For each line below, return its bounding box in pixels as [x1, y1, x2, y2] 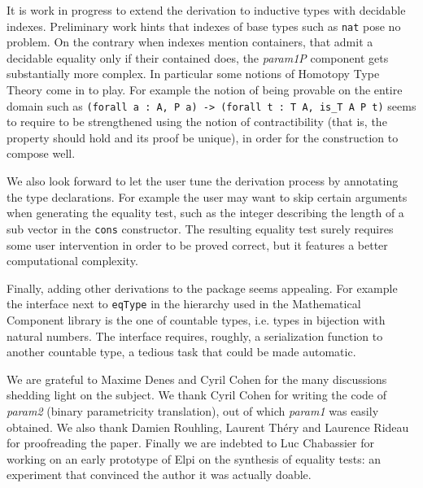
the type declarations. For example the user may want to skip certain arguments [7, 188, 408, 205]
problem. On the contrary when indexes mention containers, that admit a [7, 33, 373, 50]
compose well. [7, 145, 76, 162]
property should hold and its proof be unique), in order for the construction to [7, 129, 399, 146]
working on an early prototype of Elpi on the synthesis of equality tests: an [7, 450, 381, 467]
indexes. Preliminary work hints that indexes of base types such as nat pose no [7, 17, 401, 34]
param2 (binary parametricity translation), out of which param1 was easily [7, 402, 379, 419]
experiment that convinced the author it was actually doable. [7, 466, 312, 483]
